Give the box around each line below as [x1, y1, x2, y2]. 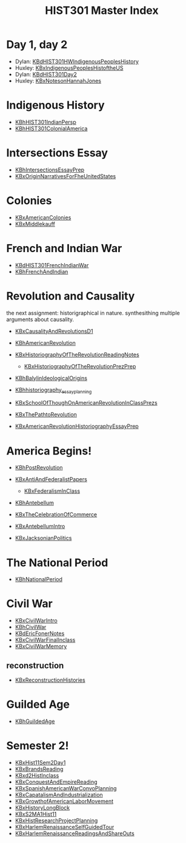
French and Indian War [6, 241, 122, 255]
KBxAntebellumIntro [15, 522, 65, 530]
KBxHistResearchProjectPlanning [15, 816, 98, 824]
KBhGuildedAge [15, 718, 55, 725]
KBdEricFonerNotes [15, 630, 65, 637]
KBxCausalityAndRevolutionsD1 [15, 327, 93, 335]
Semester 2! [6, 739, 69, 753]
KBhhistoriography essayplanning [15, 386, 92, 395]
